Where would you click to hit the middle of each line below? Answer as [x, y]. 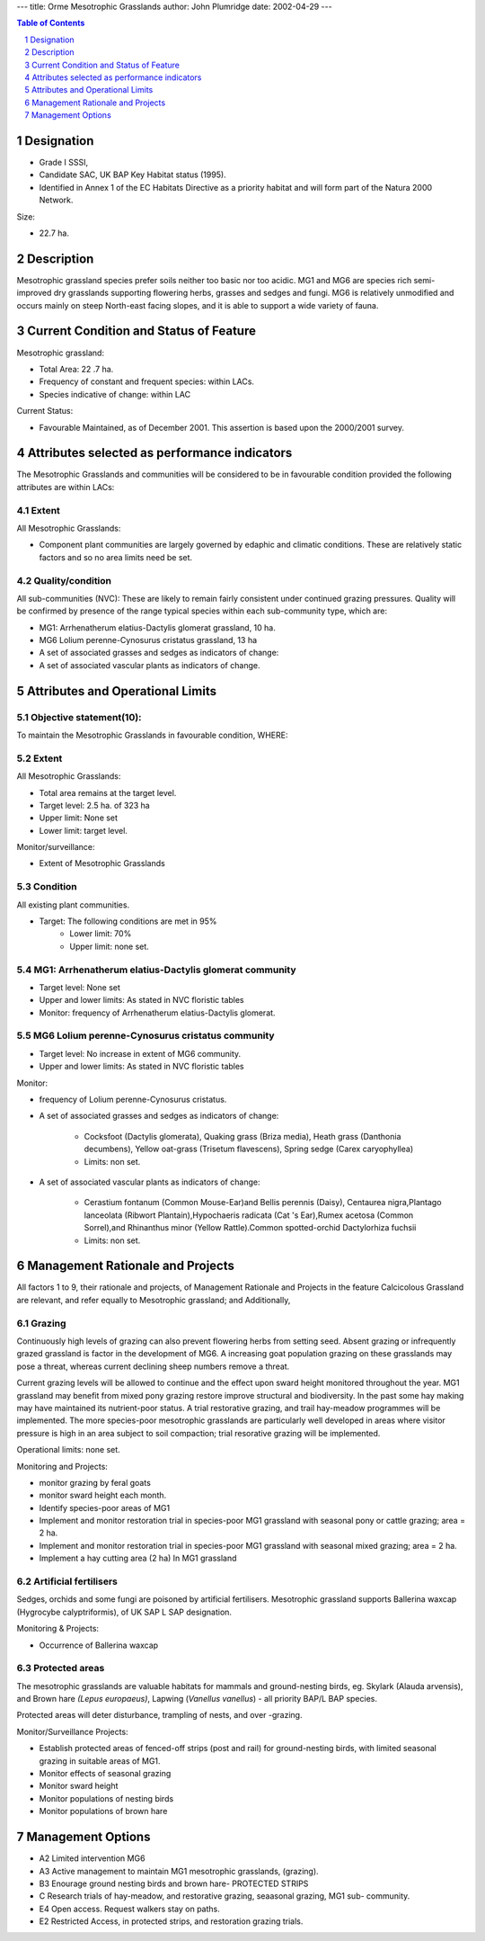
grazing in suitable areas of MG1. [100, 1761]
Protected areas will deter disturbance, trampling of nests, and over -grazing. [159, 1715]
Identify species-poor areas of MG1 [105, 1507]
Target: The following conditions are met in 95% [128, 921]
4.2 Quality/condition [64, 580]
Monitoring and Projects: [62, 1466]
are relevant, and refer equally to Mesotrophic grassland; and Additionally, [154, 1300]
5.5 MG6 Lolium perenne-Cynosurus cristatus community [145, 1036]
